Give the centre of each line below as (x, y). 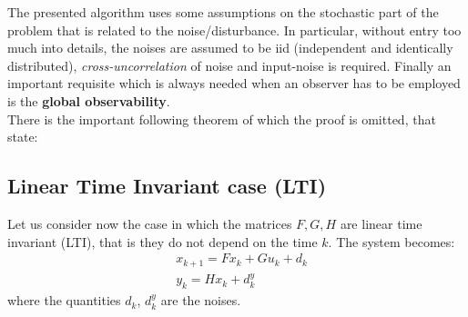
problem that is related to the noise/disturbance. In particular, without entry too (234, 30)
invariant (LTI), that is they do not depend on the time (163, 241)
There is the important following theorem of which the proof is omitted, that (222, 119)
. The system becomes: (392, 241)
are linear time (381, 223)
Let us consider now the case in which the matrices (150, 223)
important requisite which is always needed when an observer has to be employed (234, 83)
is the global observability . (89, 100)
